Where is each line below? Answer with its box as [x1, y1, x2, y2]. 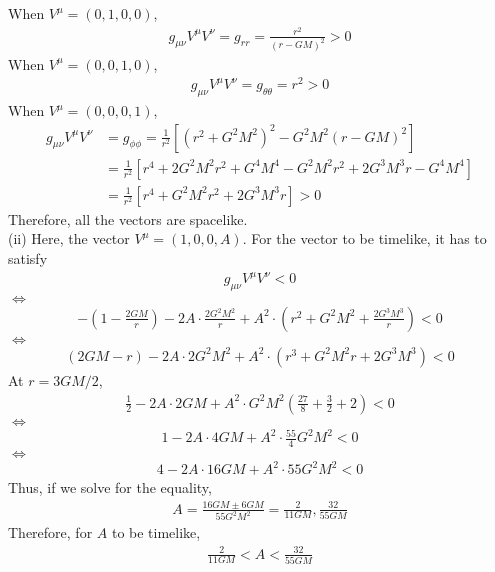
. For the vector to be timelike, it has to [242, 228, 487, 249]
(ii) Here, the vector [8, 228, 130, 249]
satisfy [8, 247, 48, 268]
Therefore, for [8, 522, 93, 543]
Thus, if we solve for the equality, [8, 477, 212, 498]
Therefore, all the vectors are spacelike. [8, 208, 248, 229]
